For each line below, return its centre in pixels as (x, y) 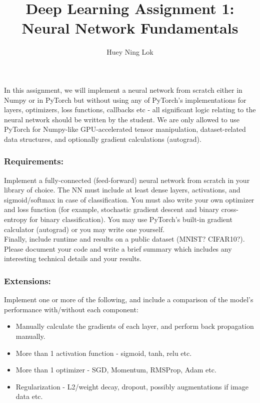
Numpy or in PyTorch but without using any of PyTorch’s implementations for (125, 99)
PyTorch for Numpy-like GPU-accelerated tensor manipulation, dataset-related (125, 129)
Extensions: (27, 280)
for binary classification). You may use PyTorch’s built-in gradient (131, 219)
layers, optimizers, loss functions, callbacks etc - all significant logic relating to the (130, 110)
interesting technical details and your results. (73, 258)
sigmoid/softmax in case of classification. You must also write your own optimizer (129, 199)
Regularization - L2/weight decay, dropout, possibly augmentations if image (132, 386)
